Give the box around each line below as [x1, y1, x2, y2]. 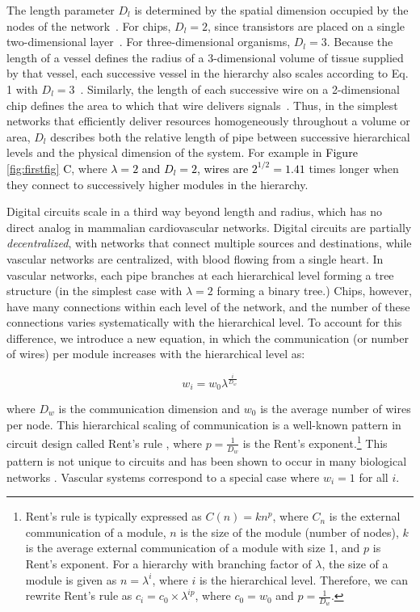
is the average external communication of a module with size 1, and [25, 539, 360, 556]
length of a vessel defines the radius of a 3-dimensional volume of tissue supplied [6, 49, 404, 65]
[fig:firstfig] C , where [6, 159, 107, 176]
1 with [6, 80, 38, 97]
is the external [329, 508, 401, 525]
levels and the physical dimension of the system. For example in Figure [6, 144, 358, 161]
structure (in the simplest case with [6, 282, 183, 299]
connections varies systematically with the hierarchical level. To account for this [6, 314, 402, 331]
